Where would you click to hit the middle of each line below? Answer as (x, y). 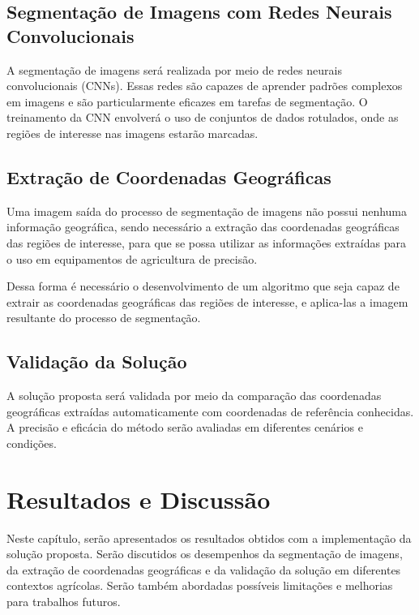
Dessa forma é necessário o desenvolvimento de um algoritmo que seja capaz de (203, 286)
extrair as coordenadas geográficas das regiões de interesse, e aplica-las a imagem (207, 301)
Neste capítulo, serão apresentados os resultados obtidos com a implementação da (209, 538)
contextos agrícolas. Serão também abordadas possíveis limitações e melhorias (200, 585)
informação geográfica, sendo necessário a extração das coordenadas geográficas (203, 227)
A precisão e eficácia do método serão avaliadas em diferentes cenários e (185, 427)
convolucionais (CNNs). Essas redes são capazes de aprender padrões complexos (205, 86)
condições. (32, 443)
